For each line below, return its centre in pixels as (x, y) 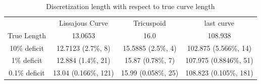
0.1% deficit (27, 73)
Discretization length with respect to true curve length (130, 6)
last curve (219, 22)
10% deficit (27, 48)
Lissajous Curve (83, 22)
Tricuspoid (150, 22)
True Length (27, 35)
